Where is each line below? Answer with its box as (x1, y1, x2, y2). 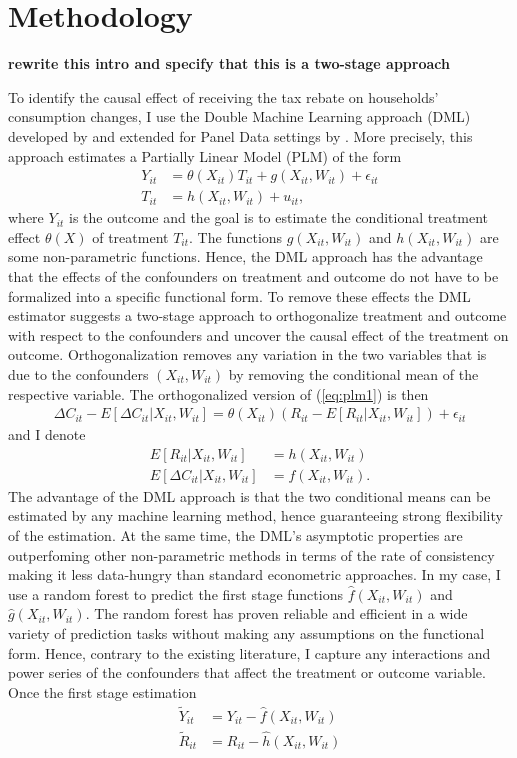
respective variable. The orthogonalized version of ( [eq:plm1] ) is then (8, 383, 429, 404)
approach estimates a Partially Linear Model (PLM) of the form (8, 145, 402, 166)
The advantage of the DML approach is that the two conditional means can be (8, 485, 491, 506)
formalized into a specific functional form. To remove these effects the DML (8, 285, 471, 306)
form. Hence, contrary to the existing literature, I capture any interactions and (8, 642, 491, 663)
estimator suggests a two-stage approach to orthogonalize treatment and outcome (8, 305, 507, 326)
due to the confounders (8, 363, 149, 384)
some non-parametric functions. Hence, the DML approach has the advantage (8, 246, 483, 267)
